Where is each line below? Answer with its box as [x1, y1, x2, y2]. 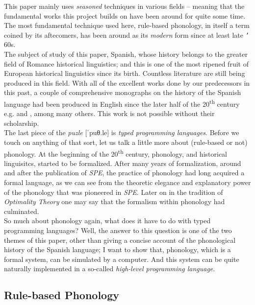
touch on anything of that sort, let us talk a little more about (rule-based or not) [4, 137, 248, 147]
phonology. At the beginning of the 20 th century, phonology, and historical [4, 147, 227, 159]
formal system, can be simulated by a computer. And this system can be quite [4, 254, 239, 264]
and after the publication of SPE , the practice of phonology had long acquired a [4, 167, 245, 178]
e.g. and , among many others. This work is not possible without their [4, 108, 215, 118]
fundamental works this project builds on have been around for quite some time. [4, 10, 246, 21]
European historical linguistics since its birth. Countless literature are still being [4, 68, 245, 78]
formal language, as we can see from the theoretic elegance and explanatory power [4, 177, 251, 188]
